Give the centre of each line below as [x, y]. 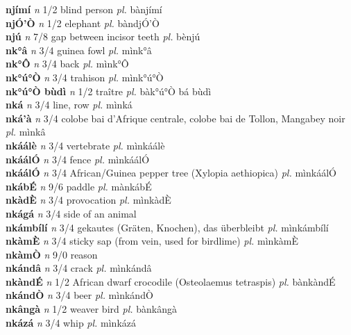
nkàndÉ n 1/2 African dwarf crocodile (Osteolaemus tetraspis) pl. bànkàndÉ [171, 281]
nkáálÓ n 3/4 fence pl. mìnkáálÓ [78, 159]
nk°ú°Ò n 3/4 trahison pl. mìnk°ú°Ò [85, 77]
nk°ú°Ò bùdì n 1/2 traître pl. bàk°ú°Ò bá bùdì [109, 91]
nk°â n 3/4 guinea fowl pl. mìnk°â [79, 50]
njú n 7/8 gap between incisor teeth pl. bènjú [103, 36]
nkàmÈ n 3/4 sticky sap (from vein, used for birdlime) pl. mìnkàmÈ [152, 241]
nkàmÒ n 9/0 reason [52, 254]
